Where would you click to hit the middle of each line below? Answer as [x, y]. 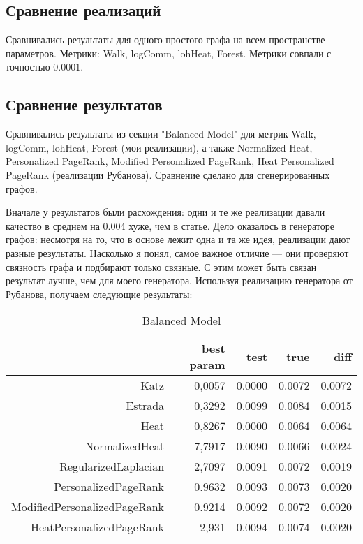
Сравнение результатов [84, 104]
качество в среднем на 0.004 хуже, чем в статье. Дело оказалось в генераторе [170, 225]
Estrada [145, 406]
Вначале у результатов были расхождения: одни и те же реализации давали [165, 212]
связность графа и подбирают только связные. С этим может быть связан [161, 266]
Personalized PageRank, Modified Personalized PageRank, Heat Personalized [170, 161]
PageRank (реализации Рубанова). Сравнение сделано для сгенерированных [168, 174]
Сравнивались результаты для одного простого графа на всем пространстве [165, 39]
